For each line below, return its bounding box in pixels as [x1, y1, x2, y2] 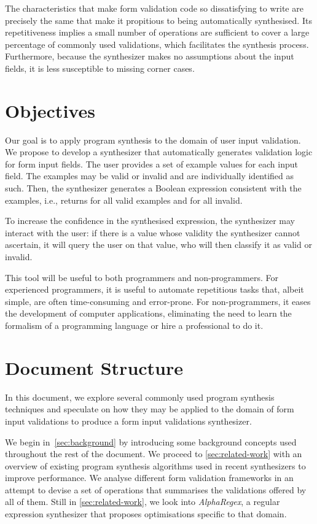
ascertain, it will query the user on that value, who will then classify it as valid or [5, 238, 312, 251]
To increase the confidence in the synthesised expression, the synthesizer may [5, 214, 295, 227]
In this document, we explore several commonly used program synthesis [5, 390, 275, 403]
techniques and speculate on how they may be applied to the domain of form [5, 403, 294, 415]
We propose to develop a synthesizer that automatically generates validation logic [5, 145, 313, 158]
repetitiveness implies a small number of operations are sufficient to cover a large [5, 26, 310, 39]
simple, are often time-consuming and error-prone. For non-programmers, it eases [5, 295, 311, 307]
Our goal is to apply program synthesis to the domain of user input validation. [5, 133, 301, 146]
